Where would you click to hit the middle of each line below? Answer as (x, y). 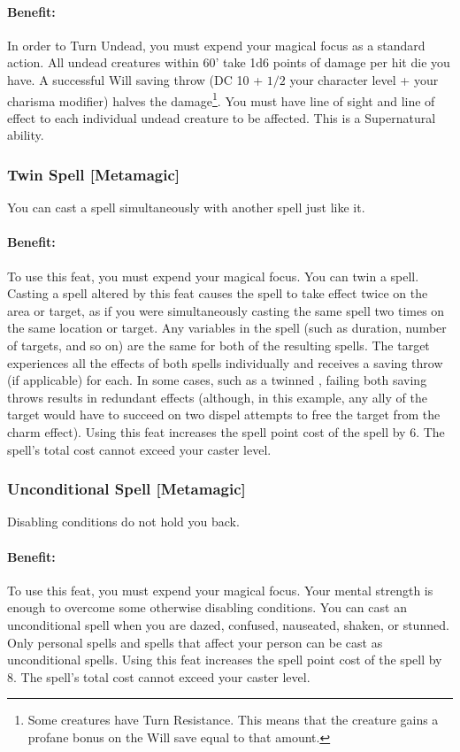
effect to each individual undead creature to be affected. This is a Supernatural (222, 117)
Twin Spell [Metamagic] (93, 174)
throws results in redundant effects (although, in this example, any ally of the (217, 397)
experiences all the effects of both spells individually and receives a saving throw (225, 362)
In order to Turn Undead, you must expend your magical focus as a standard (216, 45)
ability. (26, 135)
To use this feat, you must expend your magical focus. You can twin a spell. (213, 276)
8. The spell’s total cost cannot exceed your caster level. (159, 676)
